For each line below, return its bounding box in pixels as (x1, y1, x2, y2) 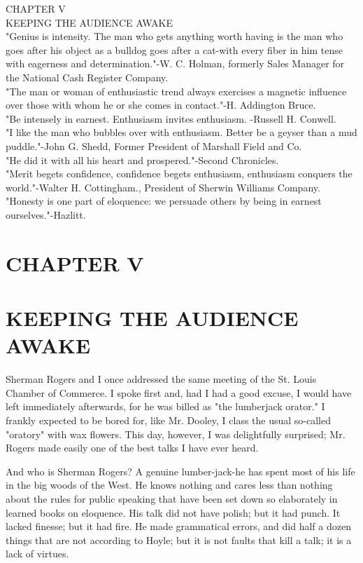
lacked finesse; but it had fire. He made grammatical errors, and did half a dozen (6, 519, 351, 534)
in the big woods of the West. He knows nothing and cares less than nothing (6, 477, 333, 492)
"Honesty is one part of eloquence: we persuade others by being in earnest (6, 194, 322, 208)
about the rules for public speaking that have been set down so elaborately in (6, 491, 338, 506)
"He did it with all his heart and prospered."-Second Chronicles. (6, 152, 279, 167)
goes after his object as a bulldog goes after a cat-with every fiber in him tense (6, 42, 343, 57)
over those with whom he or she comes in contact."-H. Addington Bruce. (6, 97, 316, 112)
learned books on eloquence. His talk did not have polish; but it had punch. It (6, 505, 341, 520)
